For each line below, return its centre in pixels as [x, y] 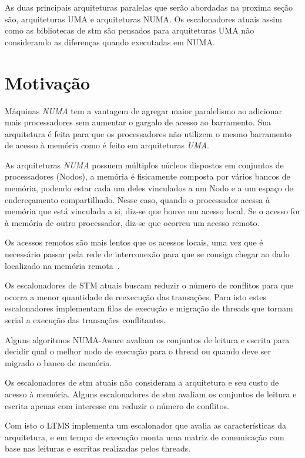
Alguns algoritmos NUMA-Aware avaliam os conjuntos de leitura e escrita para [147, 339]
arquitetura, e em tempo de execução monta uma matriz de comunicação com [145, 437]
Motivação [48, 82]
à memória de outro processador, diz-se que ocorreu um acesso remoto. [132, 222]
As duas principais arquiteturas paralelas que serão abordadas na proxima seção [149, 7]
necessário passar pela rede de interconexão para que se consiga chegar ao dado [147, 254]
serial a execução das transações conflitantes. [85, 320]
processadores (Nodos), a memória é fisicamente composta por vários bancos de [148, 176]
